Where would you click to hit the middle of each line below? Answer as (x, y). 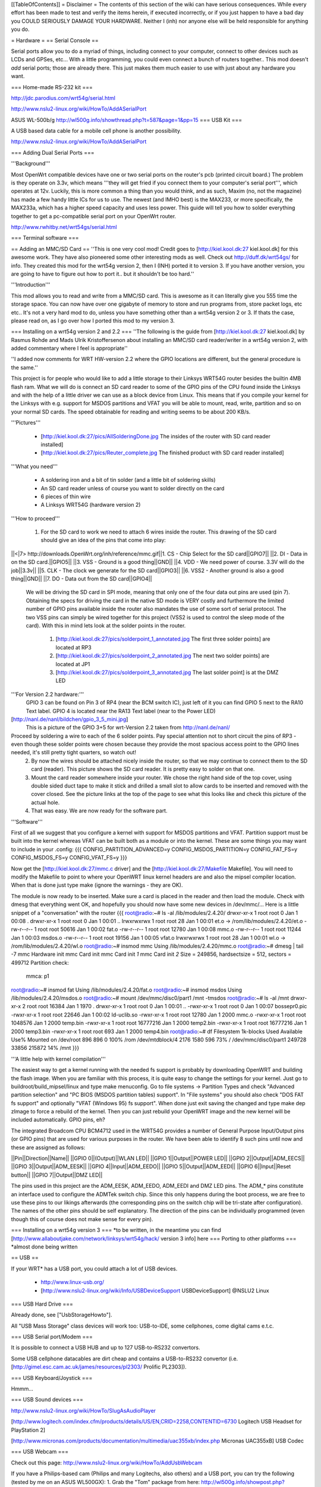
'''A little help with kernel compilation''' (59, 1059)
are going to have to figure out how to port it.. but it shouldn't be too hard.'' (103, 274)
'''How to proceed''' (35, 518)
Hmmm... (22, 1389)
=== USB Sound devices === (47, 1400)
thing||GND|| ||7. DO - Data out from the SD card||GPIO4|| (81, 579)
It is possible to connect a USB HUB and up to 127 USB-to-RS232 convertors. (106, 1348)
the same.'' (24, 367)
